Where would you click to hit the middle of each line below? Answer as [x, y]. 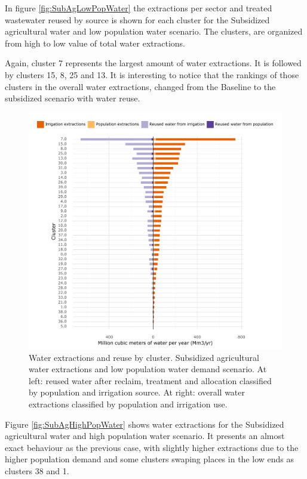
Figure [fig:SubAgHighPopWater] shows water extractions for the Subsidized [145, 424]
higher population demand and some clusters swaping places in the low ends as [149, 459]
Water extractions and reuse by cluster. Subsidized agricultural [144, 357]
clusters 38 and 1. [37, 470]
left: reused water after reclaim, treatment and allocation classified [150, 380]
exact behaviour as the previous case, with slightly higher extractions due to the [152, 447]
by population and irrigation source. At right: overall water [137, 392]
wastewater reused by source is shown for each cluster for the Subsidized [137, 19]
